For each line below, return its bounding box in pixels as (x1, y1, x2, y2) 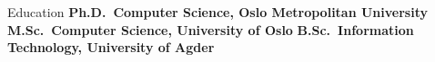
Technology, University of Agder (7, 38, 215, 57)
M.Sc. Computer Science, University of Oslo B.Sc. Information (7, 20, 414, 39)
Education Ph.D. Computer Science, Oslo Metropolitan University (7, 3, 428, 21)
